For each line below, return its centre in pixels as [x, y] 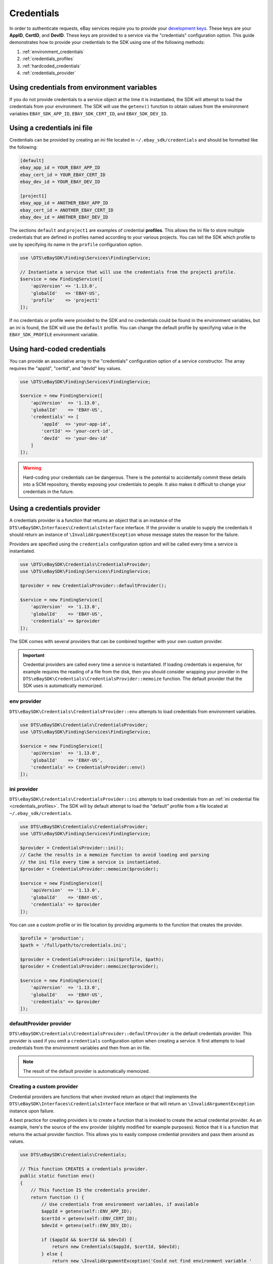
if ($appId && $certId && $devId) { [87, 1239]
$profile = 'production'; [52, 938]
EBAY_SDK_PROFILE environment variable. [54, 335]
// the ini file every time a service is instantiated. [91, 862]
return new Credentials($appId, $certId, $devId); [116, 1247]
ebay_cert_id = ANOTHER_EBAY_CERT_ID [67, 210]
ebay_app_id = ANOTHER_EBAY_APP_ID [64, 203]
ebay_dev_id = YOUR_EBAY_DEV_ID [60, 182]
